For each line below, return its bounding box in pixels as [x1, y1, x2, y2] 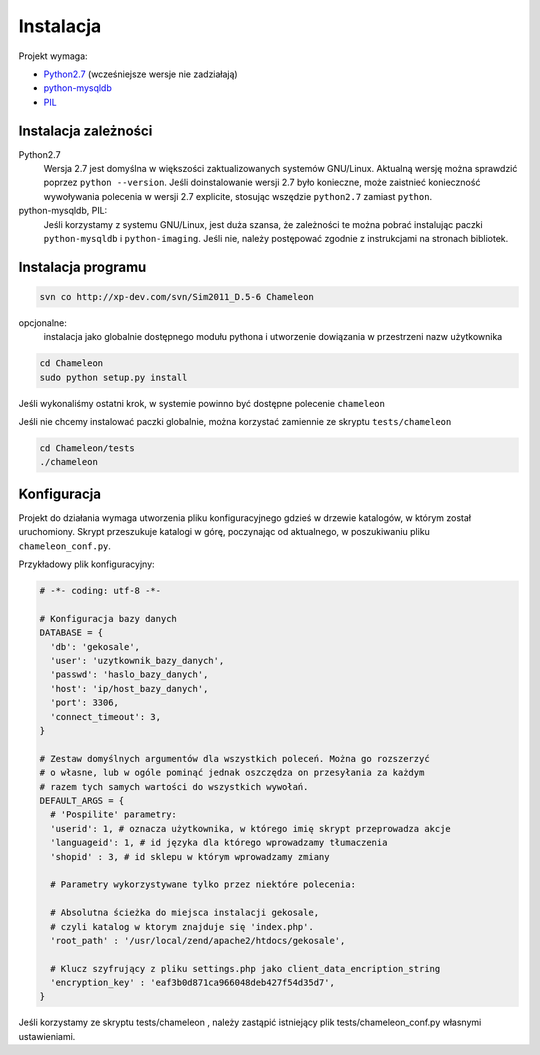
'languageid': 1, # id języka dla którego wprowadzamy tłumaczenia [50, 837, 388, 849]
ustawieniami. [18, 1030, 76, 1042]
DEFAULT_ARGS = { [39, 795, 125, 806]
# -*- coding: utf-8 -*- [39, 585, 162, 597]
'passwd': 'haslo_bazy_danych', [50, 669, 209, 680]
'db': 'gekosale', [50, 641, 140, 652]
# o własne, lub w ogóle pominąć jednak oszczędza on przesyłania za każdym [39, 767, 425, 779]
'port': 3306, [50, 697, 120, 709]
